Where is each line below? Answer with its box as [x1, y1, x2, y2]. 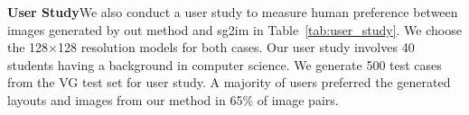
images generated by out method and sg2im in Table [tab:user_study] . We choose [7, 20, 462, 39]
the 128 [7, 38, 49, 57]
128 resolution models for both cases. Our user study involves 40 [58, 38, 415, 57]
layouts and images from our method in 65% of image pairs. [7, 90, 339, 109]
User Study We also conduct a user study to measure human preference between [7, 3, 458, 21]
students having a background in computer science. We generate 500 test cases [7, 55, 442, 74]
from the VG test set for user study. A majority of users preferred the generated [7, 73, 451, 92]
